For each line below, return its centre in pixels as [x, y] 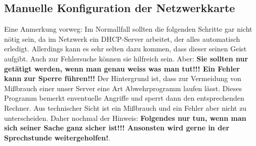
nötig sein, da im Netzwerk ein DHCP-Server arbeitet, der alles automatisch [122, 39]
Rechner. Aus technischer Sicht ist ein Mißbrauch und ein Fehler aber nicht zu [125, 107]
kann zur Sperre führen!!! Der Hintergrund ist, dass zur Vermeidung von [123, 78]
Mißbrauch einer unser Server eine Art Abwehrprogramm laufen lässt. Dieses [123, 88]
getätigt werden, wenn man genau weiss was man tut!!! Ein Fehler [122, 68]
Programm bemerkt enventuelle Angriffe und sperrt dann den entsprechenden [124, 98]
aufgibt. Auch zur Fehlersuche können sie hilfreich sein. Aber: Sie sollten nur [126, 58]
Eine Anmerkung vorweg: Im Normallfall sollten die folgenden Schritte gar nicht [128, 29]
